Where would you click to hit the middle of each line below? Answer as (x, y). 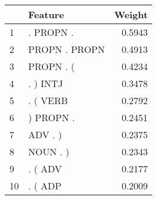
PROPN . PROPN (67, 49)
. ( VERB (48, 100)
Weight (131, 14)
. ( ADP (45, 186)
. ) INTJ (46, 83)
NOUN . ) (49, 151)
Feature (46, 14)
